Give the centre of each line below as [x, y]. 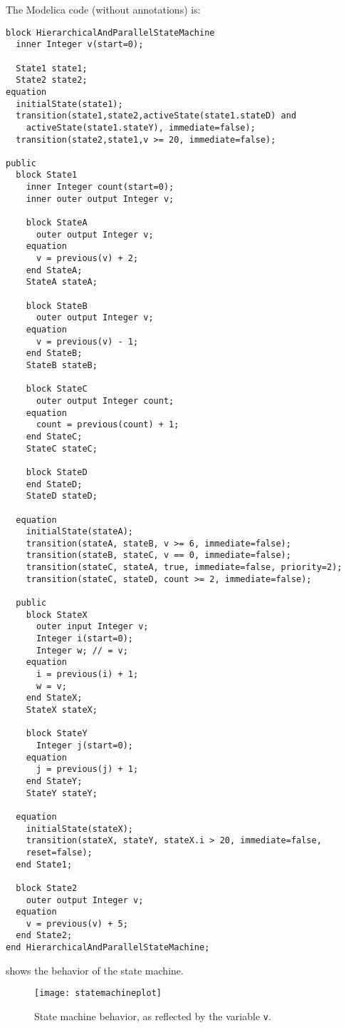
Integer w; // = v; [82, 650]
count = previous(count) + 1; [108, 425]
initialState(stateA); [79, 532]
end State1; [44, 864]
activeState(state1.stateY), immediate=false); [141, 127]
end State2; [44, 936]
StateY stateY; [62, 793]
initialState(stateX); [79, 829]
